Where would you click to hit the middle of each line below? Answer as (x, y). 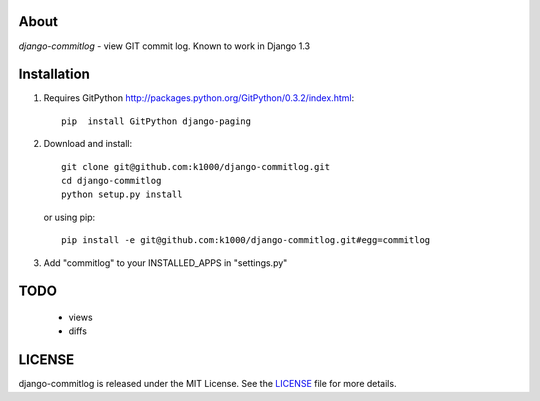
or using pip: (69, 217)
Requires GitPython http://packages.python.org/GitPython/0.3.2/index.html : (199, 98)
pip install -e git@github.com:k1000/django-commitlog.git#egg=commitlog (246, 240)
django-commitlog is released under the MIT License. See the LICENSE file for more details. (207, 384)
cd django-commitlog (111, 180)
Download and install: (88, 144)
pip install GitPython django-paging (156, 121)
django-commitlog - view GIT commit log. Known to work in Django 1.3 (164, 46)
